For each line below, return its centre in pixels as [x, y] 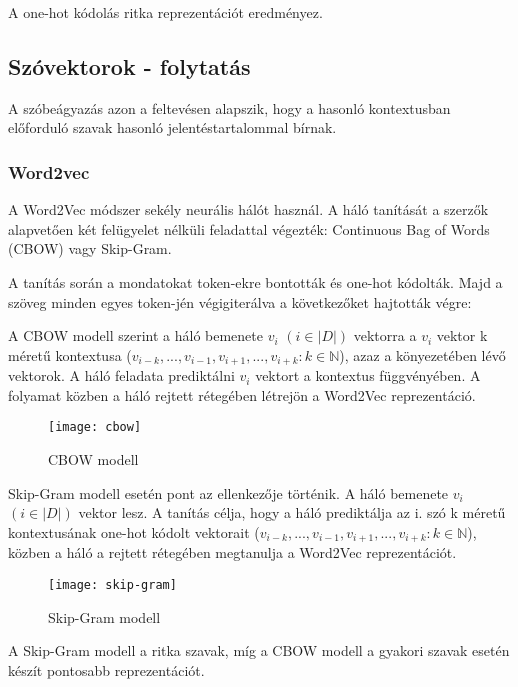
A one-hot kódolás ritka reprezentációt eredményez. [165, 12]
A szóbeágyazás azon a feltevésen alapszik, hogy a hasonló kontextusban [229, 107]
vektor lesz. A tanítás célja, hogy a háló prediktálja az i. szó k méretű [292, 512]
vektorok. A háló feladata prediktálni [121, 375]
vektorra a [385, 335]
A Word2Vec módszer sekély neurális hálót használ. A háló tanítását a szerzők [248, 209]
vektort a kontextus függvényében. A [368, 375]
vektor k [462, 335]
